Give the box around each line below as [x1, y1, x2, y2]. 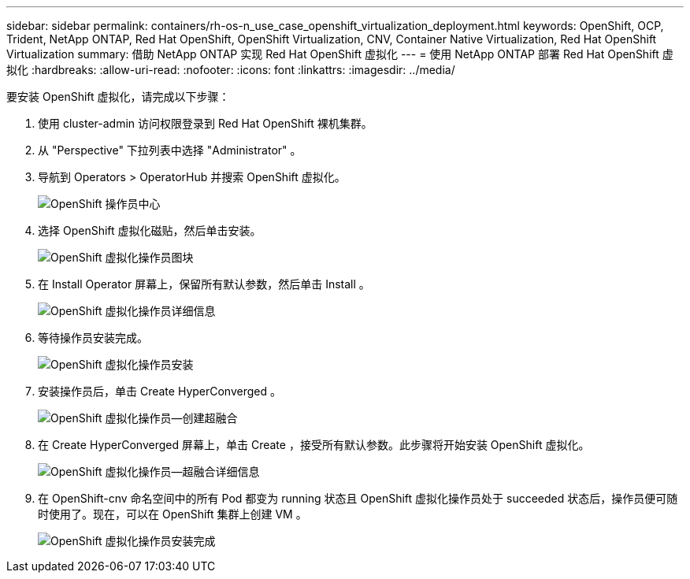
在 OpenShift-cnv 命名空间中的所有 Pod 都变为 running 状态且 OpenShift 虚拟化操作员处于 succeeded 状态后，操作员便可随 [38, 492, 678, 505]
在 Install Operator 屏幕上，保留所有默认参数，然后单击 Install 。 [38, 277, 370, 291]
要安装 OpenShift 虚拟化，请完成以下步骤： [6, 90, 230, 103]
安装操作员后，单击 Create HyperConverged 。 [38, 384, 281, 398]
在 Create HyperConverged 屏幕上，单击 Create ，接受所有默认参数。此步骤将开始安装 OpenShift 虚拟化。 [38, 438, 590, 451]
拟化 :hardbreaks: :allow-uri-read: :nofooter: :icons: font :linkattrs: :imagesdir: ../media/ [6, 63, 455, 76]
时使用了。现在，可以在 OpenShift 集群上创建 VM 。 [38, 507, 307, 521]
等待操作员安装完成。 [38, 331, 148, 344]
